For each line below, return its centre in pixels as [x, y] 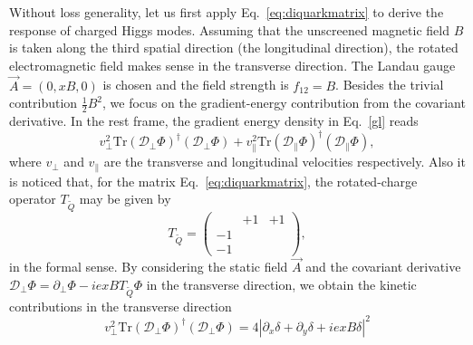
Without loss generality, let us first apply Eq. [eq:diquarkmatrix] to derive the [227, 12]
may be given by [125, 199]
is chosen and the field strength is [196, 85]
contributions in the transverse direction [121, 306]
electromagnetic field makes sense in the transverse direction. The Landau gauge [232, 65]
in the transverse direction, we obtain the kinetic [281, 285]
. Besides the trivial [390, 85]
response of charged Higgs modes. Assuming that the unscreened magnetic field [229, 29]
